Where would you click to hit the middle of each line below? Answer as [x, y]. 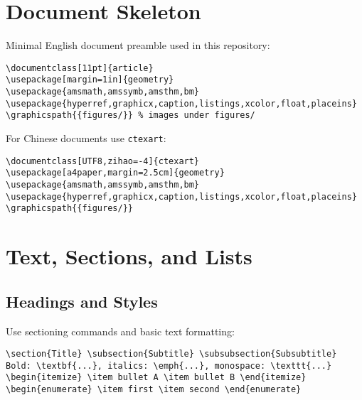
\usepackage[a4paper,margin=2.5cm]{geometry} [115, 173]
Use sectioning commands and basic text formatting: [120, 331]
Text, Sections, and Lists [129, 256]
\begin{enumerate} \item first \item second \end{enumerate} [154, 390]
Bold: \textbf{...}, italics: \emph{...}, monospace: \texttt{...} [169, 366]
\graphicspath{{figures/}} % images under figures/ [131, 115]
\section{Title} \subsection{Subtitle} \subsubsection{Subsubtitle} [171, 354]
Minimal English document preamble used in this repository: [138, 45]
